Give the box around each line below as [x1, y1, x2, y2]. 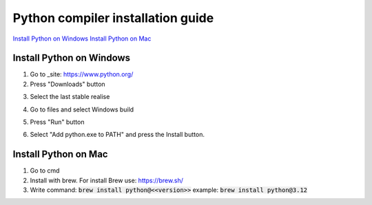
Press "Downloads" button [30, 80, 106, 88]
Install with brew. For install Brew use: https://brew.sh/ [30, 176, 184, 184]
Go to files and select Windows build [30, 105, 134, 114]
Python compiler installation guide [12, 10, 214, 25]
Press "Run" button [30, 118, 85, 127]
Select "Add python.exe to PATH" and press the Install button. [30, 131, 205, 139]
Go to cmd [30, 166, 60, 175]
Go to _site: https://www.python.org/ [30, 70, 134, 78]
